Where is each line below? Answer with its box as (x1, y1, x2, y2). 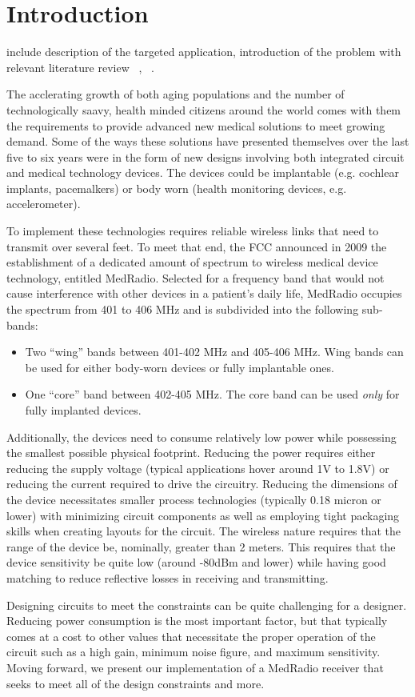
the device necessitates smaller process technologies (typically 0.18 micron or (6, 491, 381, 507)
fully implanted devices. (25, 402, 142, 418)
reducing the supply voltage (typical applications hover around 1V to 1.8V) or (6, 459, 389, 476)
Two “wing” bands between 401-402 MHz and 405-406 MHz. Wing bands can (25, 343, 404, 360)
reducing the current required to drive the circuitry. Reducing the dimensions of (6, 475, 397, 492)
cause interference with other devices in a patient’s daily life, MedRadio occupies (6, 285, 402, 302)
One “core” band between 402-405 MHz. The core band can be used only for (25, 386, 400, 403)
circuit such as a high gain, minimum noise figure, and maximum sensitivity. (6, 643, 381, 660)
